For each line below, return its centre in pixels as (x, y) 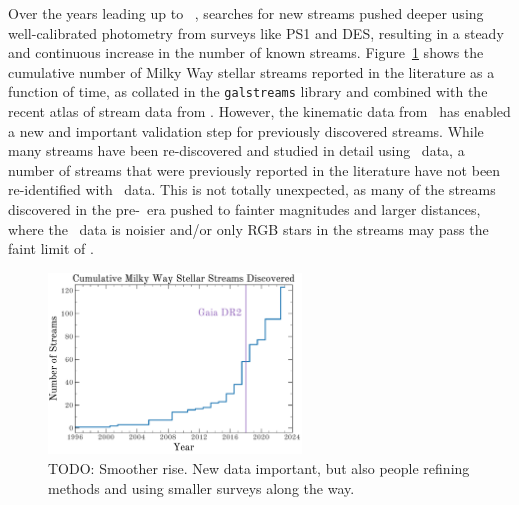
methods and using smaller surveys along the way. (201, 487)
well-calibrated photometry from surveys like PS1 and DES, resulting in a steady (256, 32)
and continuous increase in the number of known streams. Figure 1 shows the (246, 52)
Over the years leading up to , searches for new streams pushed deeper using (246, 13)
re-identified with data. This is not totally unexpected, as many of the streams (252, 189)
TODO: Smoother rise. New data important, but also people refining (259, 467)
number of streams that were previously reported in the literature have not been (254, 169)
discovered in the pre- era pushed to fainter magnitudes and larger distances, (244, 209)
